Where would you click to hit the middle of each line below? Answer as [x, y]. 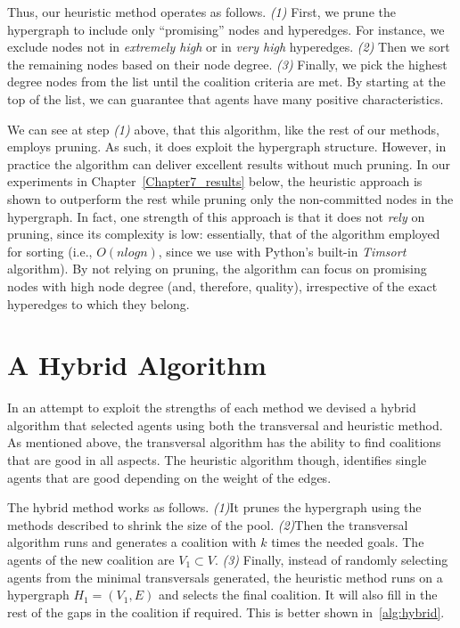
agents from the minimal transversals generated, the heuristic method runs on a [225, 577]
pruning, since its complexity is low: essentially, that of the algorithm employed [224, 234]
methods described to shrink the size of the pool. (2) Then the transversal [208, 524]
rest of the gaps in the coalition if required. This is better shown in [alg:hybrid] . [226, 612]
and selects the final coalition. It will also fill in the [298, 595]
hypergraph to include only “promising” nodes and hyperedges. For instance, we [226, 29]
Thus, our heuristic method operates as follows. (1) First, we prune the [201, 12]
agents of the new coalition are [91, 559]
